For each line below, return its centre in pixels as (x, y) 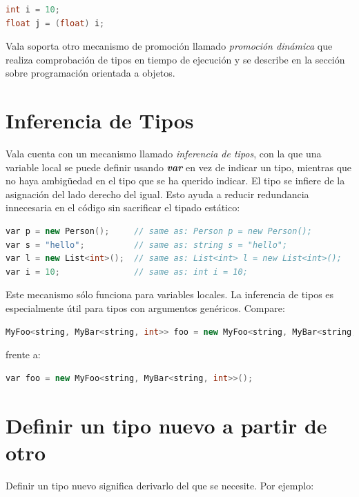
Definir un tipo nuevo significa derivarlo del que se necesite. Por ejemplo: (160, 485)
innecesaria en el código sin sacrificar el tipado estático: (123, 207)
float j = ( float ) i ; (55, 23)
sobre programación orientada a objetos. (90, 73)
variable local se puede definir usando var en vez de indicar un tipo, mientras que (179, 167)
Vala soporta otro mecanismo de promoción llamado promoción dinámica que (169, 46)
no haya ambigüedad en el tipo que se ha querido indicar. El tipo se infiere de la (175, 181)
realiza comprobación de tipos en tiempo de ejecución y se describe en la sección (175, 59)
